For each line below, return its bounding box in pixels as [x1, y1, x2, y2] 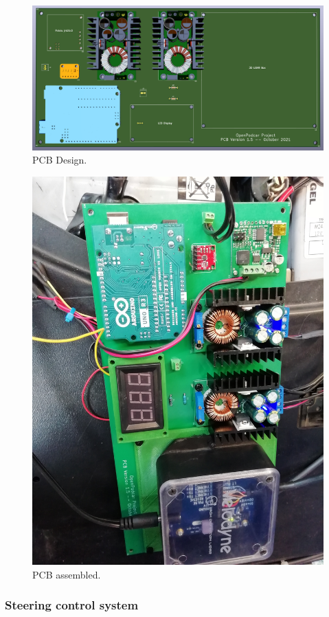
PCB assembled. [32, 567, 101, 581]
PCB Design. [32, 153, 87, 167]
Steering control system [5, 596, 139, 614]
